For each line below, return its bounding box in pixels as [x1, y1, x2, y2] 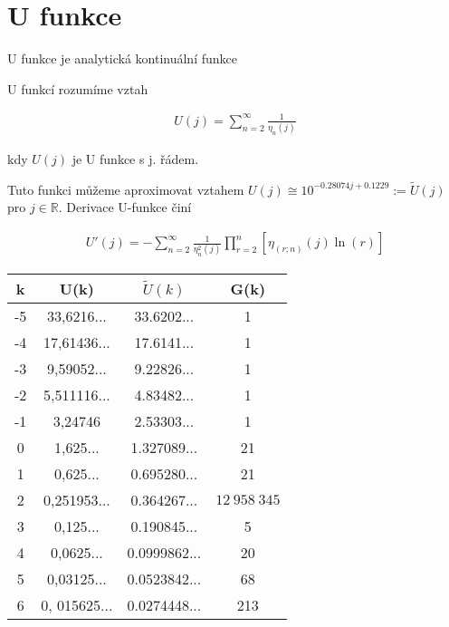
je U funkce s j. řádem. [72, 150, 199, 169]
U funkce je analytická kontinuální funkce [7, 49, 237, 68]
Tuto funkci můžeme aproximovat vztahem [7, 179, 244, 198]
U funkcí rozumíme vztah [7, 79, 148, 98]
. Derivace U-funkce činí [58, 198, 192, 217]
